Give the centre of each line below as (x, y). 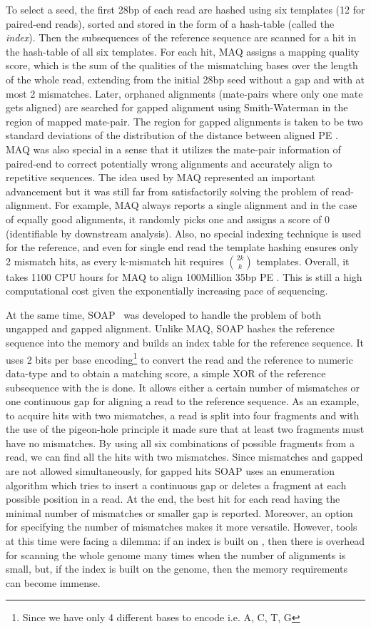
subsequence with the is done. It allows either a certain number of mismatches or (183, 387)
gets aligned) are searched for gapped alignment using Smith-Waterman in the (177, 107)
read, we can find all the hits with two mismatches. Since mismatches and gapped (184, 457)
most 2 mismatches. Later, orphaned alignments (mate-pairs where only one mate (184, 93)
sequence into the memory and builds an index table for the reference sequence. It (185, 343)
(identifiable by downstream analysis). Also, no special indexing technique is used (184, 233)
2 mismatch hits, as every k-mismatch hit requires (115, 261)
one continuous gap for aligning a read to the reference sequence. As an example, (183, 401)
